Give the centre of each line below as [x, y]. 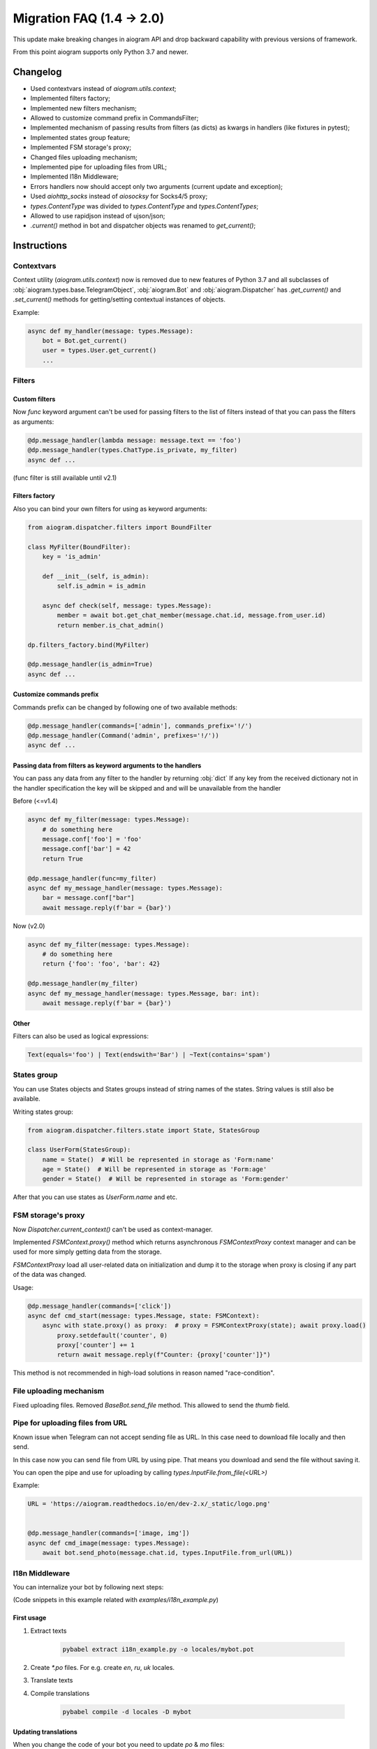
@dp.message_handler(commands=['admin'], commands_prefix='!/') [140, 725]
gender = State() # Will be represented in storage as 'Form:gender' [166, 1179]
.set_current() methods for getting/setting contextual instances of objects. [119, 299]
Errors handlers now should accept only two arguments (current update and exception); [156, 186]
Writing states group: [43, 1112]
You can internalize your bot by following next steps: [88, 1587]
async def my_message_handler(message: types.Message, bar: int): [143, 993]
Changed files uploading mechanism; [84, 157]
